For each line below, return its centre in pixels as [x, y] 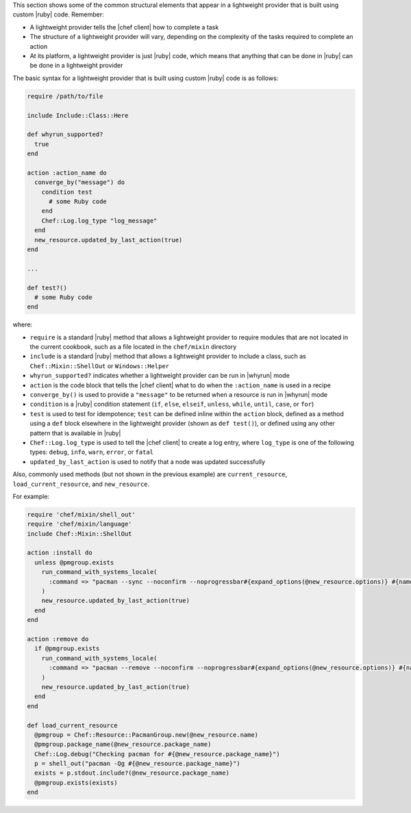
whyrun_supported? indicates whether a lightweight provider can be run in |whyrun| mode [160, 376]
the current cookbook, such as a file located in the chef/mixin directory [133, 347]
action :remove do [58, 639]
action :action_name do [67, 172]
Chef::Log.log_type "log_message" [99, 220]
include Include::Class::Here [78, 115]
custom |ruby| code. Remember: [58, 14]
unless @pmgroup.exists [74, 562]
